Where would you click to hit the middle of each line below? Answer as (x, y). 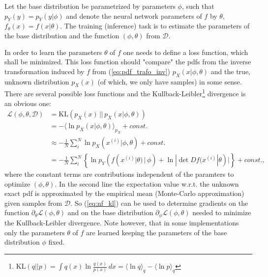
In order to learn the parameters (53, 52)
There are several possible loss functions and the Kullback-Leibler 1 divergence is (125, 93)
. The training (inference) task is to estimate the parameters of (155, 26)
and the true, (230, 71)
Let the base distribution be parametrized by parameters (90, 6)
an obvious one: (28, 103)
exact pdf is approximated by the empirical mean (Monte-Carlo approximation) (124, 193)
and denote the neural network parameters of (134, 15)
